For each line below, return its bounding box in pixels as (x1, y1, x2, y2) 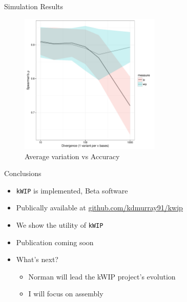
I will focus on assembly (28, 288, 103, 299)
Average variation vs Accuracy (25, 150, 120, 161)
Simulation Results (4, 1, 64, 11)
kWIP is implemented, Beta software (16, 185, 128, 196)
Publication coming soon (16, 236, 94, 247)
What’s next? (16, 254, 58, 265)
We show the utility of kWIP (16, 220, 103, 230)
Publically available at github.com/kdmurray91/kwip (16, 202, 183, 213)
